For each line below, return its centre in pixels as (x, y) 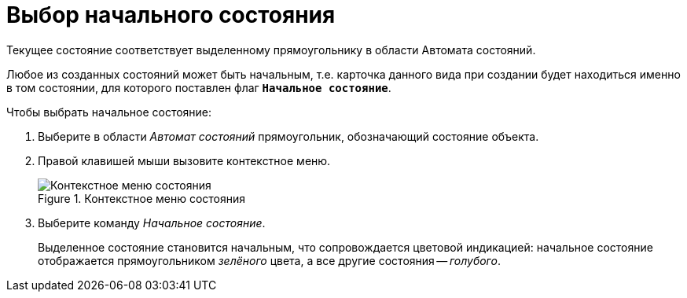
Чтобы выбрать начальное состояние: (109, 112)
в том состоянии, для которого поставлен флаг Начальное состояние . (199, 87)
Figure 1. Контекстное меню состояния (142, 198)
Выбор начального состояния (171, 15)
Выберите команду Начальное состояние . (152, 223)
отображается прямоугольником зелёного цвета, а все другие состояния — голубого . (269, 260)
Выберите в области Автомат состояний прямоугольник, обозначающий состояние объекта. (288, 136)
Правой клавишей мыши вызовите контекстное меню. (184, 160)
